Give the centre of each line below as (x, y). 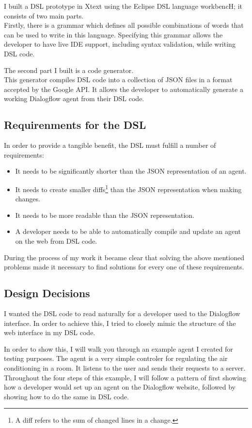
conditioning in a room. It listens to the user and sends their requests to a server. (125, 367)
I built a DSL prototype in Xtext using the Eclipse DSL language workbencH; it (123, 6)
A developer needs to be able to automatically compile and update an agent (128, 231)
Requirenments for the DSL (75, 125)
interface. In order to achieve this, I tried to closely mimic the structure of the (120, 323)
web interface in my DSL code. (50, 332)
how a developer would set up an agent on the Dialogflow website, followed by (120, 387)
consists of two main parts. (44, 15)
